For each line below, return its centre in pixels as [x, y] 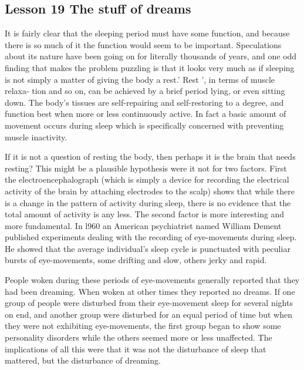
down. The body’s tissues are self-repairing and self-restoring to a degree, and [144, 102]
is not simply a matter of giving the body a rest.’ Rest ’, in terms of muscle [140, 79]
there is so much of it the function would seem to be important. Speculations [143, 44]
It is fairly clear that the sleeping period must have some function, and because [147, 33]
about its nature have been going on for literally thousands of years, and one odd [151, 56]
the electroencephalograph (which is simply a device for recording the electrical [147, 179]
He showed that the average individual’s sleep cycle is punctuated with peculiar [148, 248]
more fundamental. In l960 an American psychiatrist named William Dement [143, 225]
